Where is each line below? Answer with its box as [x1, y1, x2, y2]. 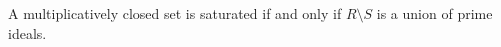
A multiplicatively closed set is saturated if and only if [8, 3, 342, 23]
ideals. [8, 22, 47, 43]
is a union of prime [376, 3, 493, 23]
